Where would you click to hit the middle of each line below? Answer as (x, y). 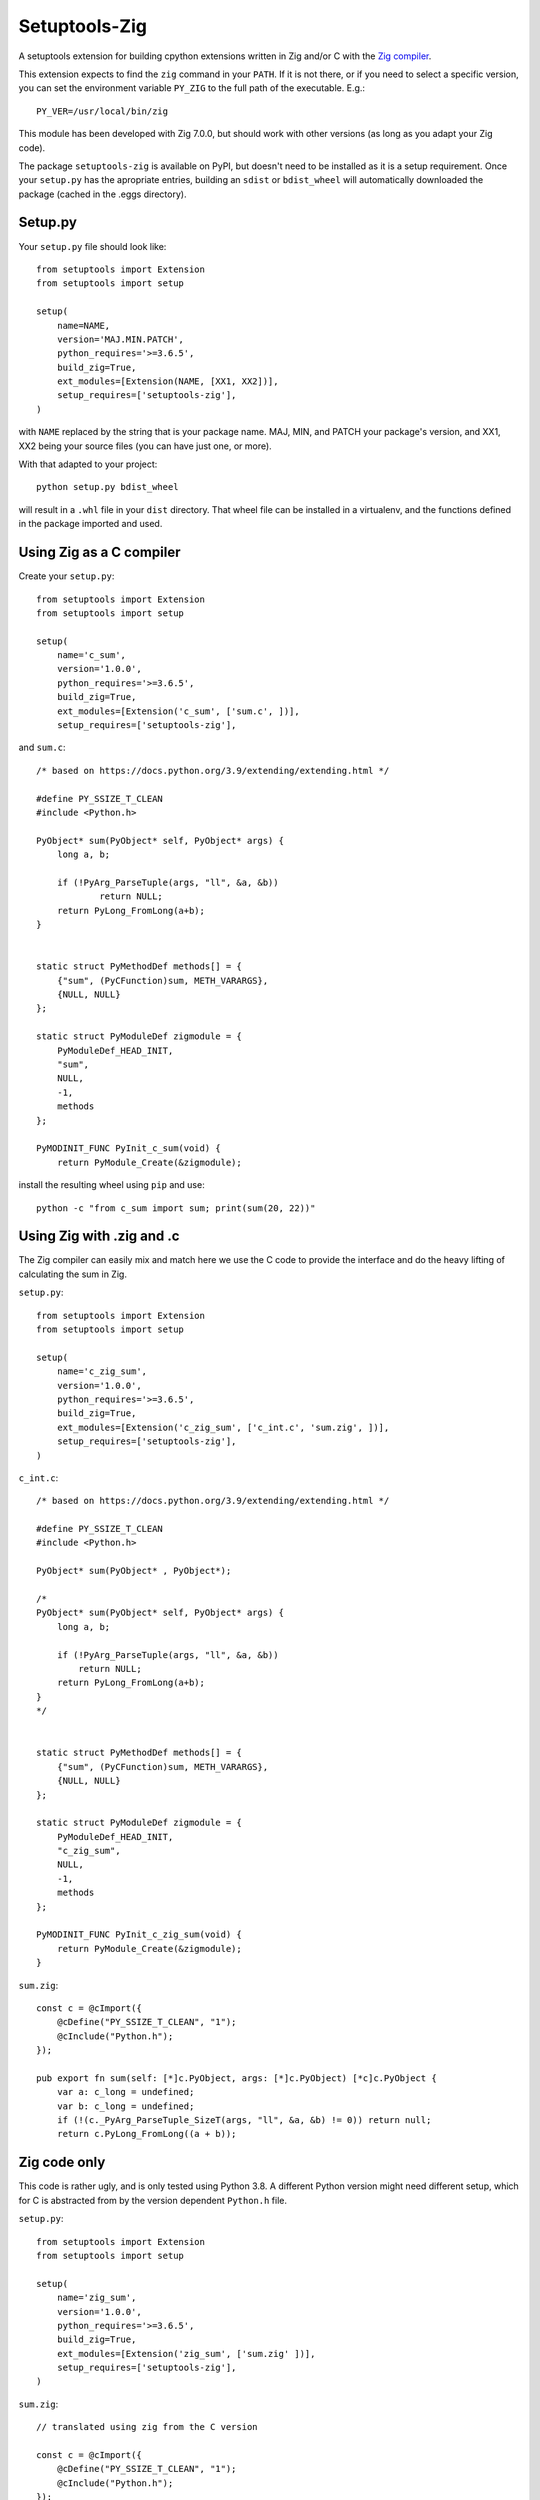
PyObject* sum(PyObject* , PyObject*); (134, 1571)
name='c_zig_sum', (102, 1371)
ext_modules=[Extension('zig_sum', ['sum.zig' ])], (186, 2353)
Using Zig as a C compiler (99, 552)
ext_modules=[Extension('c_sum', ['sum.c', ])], (178, 711)
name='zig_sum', (96, 2298)
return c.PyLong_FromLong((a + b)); (146, 2134)
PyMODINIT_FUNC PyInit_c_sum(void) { (129, 1148)
